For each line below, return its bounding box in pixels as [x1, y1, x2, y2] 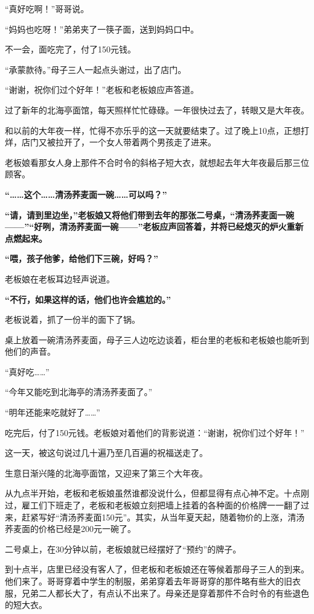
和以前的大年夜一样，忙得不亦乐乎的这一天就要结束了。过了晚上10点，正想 [5, 124, 301, 136]
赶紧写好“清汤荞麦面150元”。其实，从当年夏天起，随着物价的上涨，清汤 [21, 510, 305, 523]
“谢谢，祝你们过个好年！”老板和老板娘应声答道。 [5, 83, 199, 96]
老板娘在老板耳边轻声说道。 [5, 272, 115, 285]
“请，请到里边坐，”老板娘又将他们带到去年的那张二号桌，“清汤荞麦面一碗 [5, 208, 294, 221]
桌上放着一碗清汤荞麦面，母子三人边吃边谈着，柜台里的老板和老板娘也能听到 [5, 333, 309, 346]
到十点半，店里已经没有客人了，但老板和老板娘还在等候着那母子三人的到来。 [5, 563, 309, 575]
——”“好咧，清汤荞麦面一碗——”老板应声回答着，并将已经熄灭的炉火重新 [5, 220, 304, 233]
